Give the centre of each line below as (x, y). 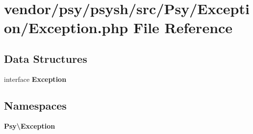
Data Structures (46, 58)
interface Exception (35, 79)
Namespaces (35, 105)
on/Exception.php (66, 28)
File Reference (183, 28)
